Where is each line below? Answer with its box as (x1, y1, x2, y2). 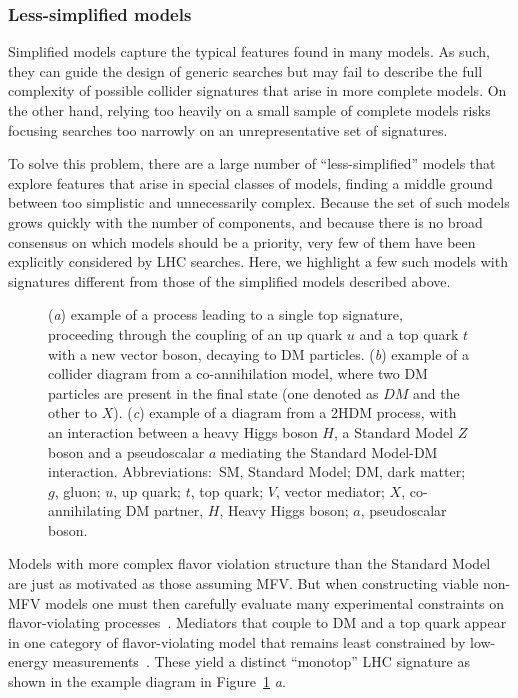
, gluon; (54, 480, 101, 501)
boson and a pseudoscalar (48, 441, 205, 462)
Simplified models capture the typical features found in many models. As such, (8, 41, 490, 62)
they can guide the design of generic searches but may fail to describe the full (8, 60, 483, 81)
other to (48, 402, 98, 423)
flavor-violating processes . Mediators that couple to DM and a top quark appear (8, 612, 507, 633)
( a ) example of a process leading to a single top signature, (48, 304, 403, 325)
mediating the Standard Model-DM (220, 441, 438, 462)
